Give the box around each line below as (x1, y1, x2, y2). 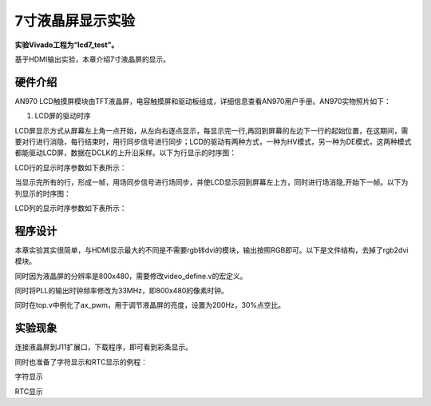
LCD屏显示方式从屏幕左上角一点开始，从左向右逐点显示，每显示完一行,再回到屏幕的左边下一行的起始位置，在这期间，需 (14, 125, 409, 135)
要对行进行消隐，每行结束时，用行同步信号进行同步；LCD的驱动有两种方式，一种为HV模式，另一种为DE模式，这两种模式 (14, 137, 412, 147)
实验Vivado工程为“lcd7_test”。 (14, 40, 119, 50)
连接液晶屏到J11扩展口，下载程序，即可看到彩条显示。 (14, 342, 193, 352)
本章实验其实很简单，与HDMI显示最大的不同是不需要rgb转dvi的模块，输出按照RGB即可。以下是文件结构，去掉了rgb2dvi (14, 245, 409, 255)
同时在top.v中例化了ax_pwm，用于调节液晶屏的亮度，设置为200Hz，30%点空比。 (14, 301, 286, 310)
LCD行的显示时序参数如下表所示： (14, 162, 127, 172)
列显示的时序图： (14, 189, 71, 198)
